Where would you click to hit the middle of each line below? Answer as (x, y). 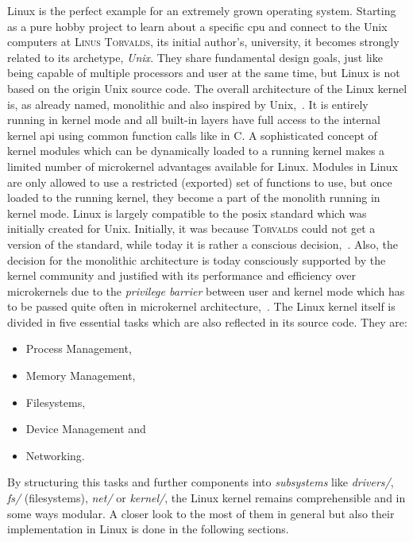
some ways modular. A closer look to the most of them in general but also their (201, 513)
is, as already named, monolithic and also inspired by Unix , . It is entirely (188, 104)
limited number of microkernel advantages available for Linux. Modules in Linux (203, 166)
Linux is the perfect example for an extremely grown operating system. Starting (202, 10)
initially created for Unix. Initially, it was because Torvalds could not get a (191, 228)
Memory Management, (81, 376)
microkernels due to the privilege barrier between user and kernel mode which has (206, 290)
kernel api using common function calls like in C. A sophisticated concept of (192, 135)
